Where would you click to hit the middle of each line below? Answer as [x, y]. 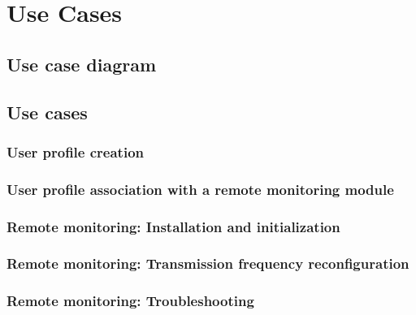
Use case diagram [82, 64]
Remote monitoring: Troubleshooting [130, 301]
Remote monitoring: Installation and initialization [173, 226]
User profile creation [75, 151]
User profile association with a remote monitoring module [200, 189]
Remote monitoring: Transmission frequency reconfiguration [208, 263]
